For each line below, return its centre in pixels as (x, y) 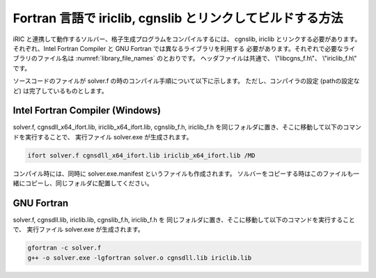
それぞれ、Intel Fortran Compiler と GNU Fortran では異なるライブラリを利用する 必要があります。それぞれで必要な (178, 48)
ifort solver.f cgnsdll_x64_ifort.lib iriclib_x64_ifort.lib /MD (141, 155)
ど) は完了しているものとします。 (60, 91)
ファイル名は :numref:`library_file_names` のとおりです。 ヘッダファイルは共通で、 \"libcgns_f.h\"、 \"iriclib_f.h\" (197, 59)
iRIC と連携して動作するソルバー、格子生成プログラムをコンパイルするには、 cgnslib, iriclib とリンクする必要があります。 (187, 39)
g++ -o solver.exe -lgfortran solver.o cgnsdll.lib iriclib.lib (140, 257)
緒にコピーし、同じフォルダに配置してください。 (83, 183)
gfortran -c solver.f (64, 248)
